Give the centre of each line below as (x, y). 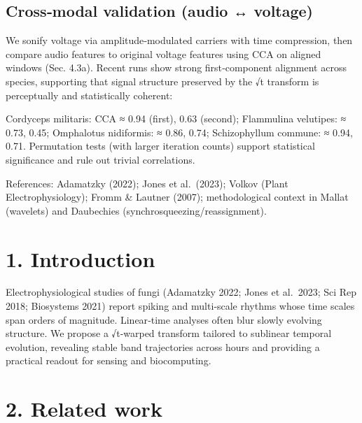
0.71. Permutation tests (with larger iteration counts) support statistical (160, 146)
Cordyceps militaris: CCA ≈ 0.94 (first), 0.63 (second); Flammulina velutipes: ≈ (176, 119)
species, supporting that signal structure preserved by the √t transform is (162, 81)
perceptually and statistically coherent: (89, 95)
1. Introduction (81, 258)
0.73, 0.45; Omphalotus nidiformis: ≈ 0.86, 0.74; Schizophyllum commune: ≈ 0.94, (179, 132)
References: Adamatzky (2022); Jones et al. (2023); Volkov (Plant (147, 183)
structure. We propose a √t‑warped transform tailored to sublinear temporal (169, 333)
